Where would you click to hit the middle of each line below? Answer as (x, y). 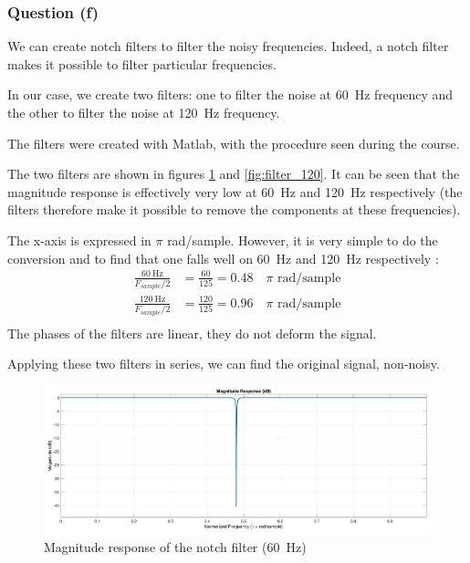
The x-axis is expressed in (79, 240)
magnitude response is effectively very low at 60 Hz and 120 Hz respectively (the (235, 191)
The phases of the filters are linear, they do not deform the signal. (192, 333)
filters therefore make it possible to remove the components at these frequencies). (234, 209)
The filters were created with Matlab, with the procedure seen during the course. (234, 143)
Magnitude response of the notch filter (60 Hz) (175, 546)
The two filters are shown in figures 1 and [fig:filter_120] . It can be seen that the (234, 174)
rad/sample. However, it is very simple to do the (303, 240)
